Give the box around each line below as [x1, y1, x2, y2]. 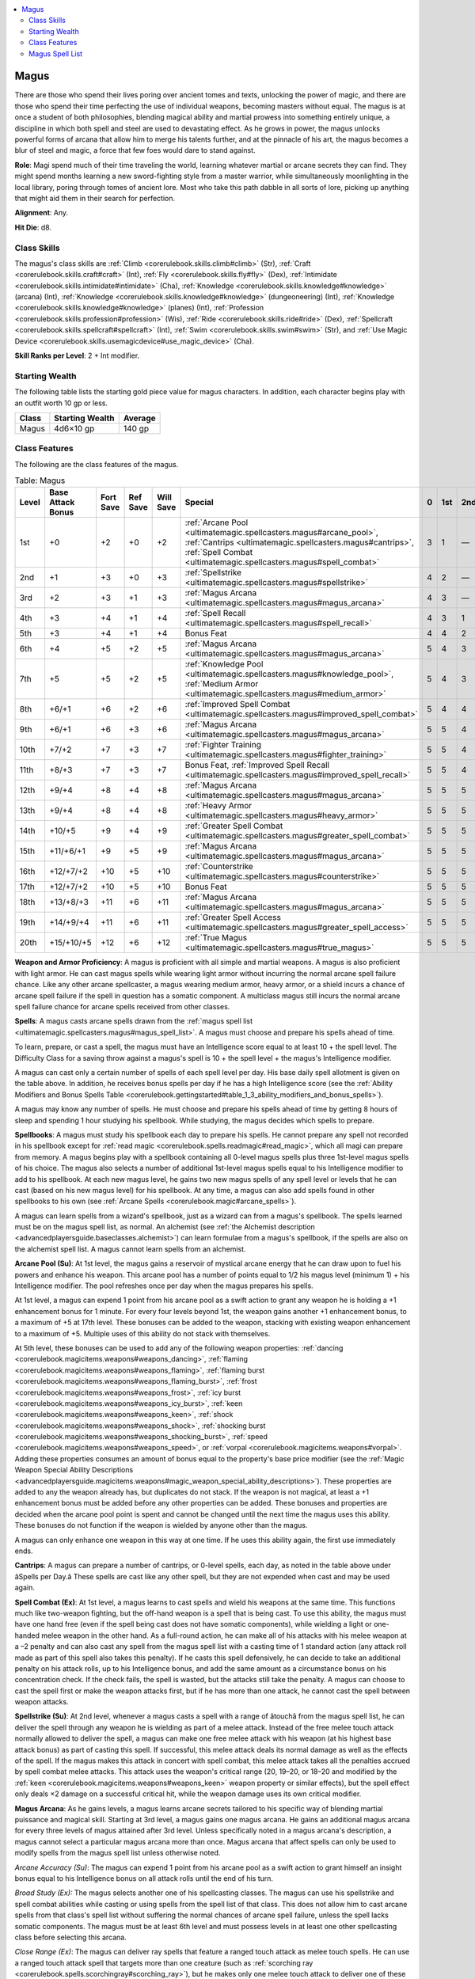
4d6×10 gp [54, 423, 95, 434]
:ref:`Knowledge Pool [184, 659, 264, 670]
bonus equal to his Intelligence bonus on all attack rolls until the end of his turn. [14, 1873, 273, 1883]
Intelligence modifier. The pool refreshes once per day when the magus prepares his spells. [14, 1281, 313, 1290]
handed [14, 1631, 40, 1640]
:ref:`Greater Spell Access [184, 912, 281, 923]
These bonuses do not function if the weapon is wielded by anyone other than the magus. [14, 1521, 308, 1530]
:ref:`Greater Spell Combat [184, 820, 283, 831]
